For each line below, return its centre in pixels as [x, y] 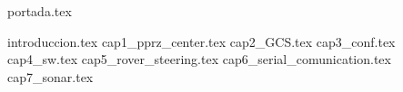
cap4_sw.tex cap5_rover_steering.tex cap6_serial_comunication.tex [199, 59]
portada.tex [40, 11]
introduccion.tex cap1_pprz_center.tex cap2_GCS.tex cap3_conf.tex [201, 41]
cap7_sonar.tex [50, 76]
